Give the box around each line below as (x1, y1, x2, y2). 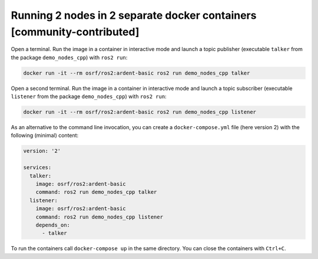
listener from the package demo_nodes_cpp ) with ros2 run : (11, 93, 167, 100)
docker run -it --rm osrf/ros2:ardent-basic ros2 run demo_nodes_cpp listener (23, 109, 256, 116)
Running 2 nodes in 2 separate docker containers (11, 9, 257, 22)
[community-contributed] (11, 25, 140, 38)
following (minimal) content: (11, 132, 79, 139)
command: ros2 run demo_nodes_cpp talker (35, 189, 157, 196)
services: (23, 164, 52, 171)
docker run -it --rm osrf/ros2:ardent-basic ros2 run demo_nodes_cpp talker (23, 69, 250, 76)
